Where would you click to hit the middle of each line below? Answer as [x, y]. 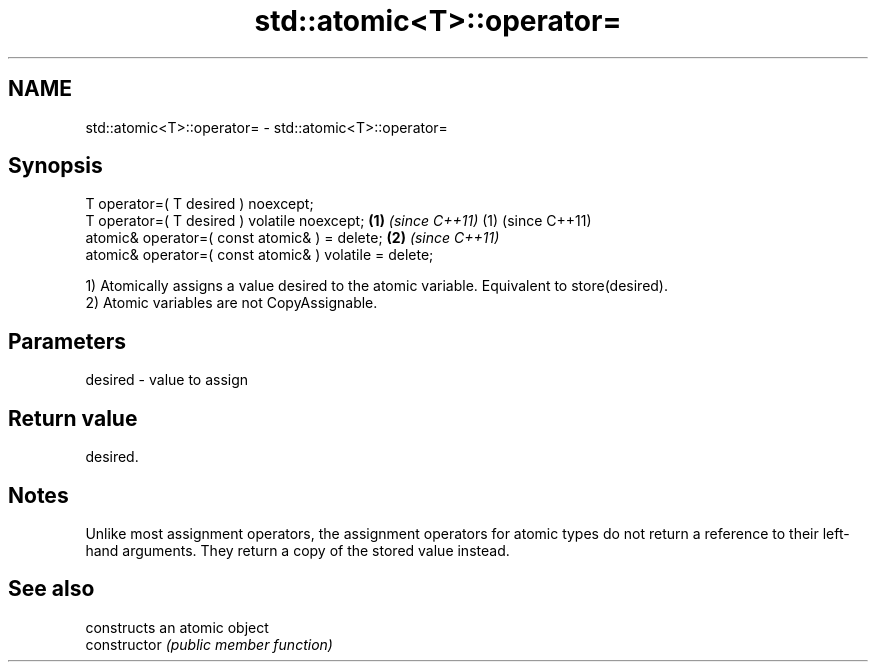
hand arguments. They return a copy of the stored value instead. [297, 550]
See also [51, 589]
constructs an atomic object [177, 627]
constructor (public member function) [209, 644]
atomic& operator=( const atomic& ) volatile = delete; [259, 255]
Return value [73, 418]
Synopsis [55, 166]
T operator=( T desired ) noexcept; [199, 204]
